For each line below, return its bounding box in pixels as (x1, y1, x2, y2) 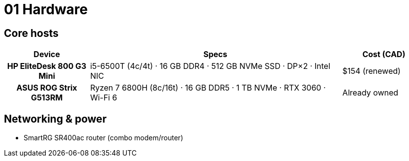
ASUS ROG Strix (16, 83, 77, 93)
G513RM (30, 93, 63, 103)
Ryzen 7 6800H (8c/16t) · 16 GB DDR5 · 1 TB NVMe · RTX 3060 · (90, 83, 326, 93)
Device (33, 49, 60, 60)
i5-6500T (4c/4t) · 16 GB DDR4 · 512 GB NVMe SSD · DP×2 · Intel (90, 61, 330, 71)
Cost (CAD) (362, 49, 406, 60)
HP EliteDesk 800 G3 (7, 61, 87, 71)
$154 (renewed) (342, 66, 401, 76)
